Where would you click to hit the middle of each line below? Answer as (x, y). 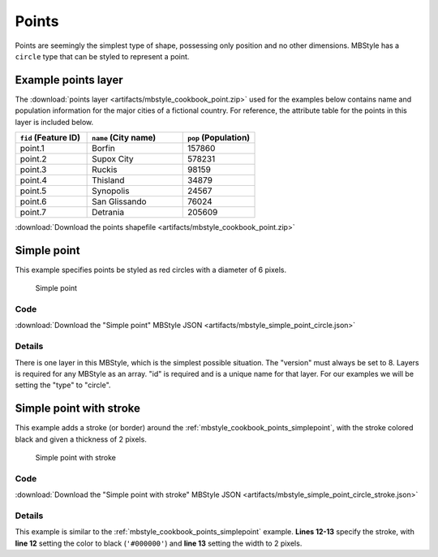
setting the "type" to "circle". (63, 385)
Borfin (103, 149)
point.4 (34, 180)
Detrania (108, 213)
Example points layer (69, 80)
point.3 (33, 170)
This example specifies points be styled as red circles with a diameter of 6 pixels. (151, 270)
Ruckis (105, 170)
